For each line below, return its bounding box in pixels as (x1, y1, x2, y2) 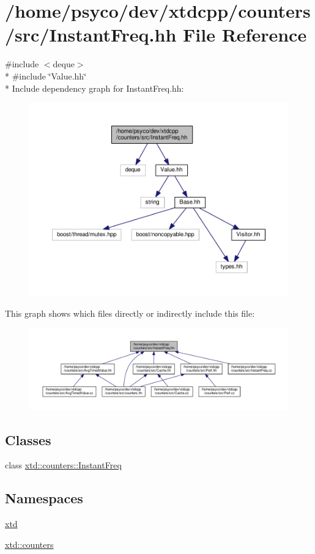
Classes (5, 430, 51, 449)
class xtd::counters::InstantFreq (5, 459, 122, 471)
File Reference (183, 22, 307, 47)
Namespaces (5, 489, 83, 508)
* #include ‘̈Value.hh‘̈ (5, 69, 87, 82)
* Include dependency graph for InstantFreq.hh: (5, 81, 184, 94)
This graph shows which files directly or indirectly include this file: (5, 306, 255, 319)
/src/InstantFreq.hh (5, 22, 177, 47)
